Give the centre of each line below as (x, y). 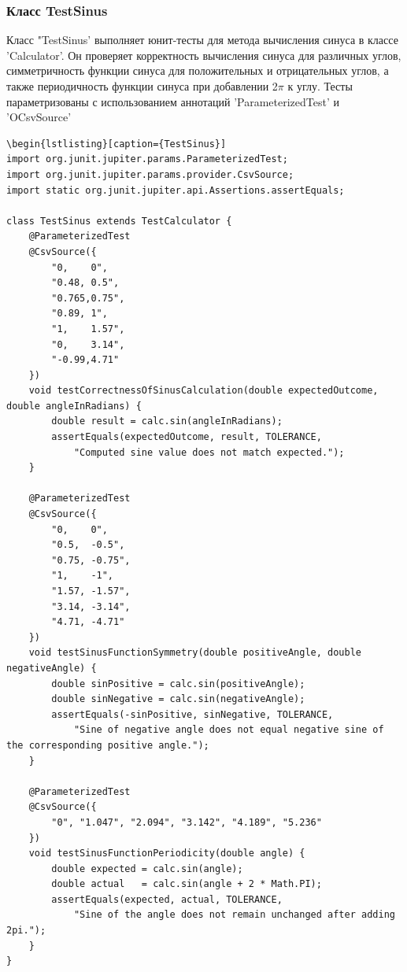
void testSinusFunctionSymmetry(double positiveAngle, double (195, 653)
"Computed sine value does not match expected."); (209, 452)
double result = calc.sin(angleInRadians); (167, 421)
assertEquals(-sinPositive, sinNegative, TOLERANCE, (192, 714)
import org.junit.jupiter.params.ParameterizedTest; (147, 159)
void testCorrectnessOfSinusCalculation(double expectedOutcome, (203, 391)
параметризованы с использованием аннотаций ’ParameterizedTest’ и (173, 101)
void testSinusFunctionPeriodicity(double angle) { (167, 854)
